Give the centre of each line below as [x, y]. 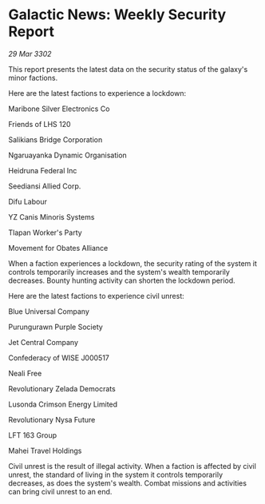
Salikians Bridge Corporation [55, 139]
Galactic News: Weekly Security [117, 15]
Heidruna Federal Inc [43, 170]
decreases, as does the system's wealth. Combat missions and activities [128, 483]
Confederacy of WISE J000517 [59, 358]
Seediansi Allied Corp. [45, 186]
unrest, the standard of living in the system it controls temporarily [116, 474]
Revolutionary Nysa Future [52, 419]
